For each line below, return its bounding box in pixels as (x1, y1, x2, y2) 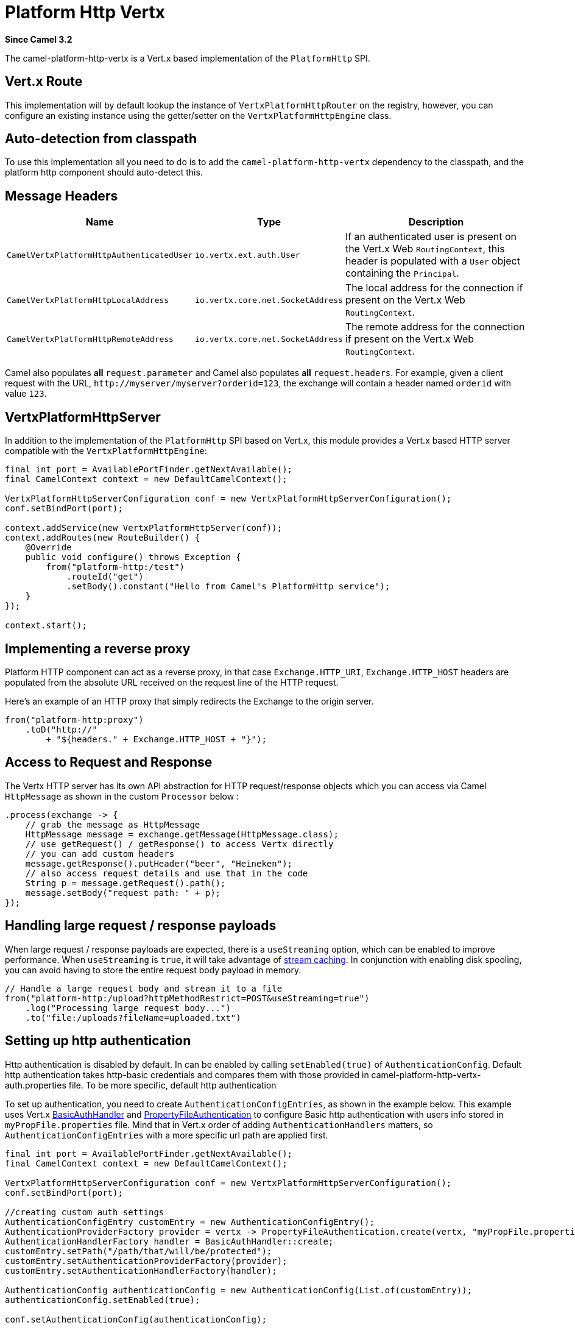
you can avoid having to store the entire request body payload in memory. (5, 964, 302, 975)
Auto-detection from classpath (5, 131, 197, 147)
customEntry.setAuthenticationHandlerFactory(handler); (5, 1265, 277, 1276)
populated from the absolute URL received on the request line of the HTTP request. (5, 676, 339, 687)
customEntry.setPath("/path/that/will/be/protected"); (5, 1246, 272, 1256)
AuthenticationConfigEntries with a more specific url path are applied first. (5, 1129, 328, 1140)
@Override (25, 542, 72, 553)
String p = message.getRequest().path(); (25, 878, 226, 888)
